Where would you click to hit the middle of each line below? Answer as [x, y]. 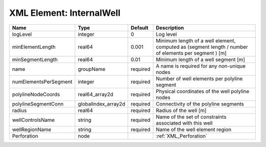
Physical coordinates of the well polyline [203, 91]
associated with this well [184, 123]
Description [170, 28]
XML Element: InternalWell [65, 13]
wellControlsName [33, 120]
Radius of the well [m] [181, 110]
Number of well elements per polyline [199, 78]
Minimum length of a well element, [196, 40]
